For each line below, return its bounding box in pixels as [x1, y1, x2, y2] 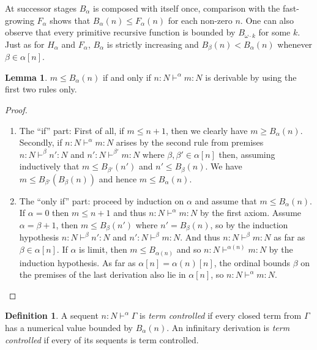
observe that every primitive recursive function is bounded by [5, 26, 236, 39]
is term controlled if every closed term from [140, 309, 302, 322]
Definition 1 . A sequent [5, 309, 99, 322]
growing [5, 13, 34, 26]
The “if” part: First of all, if [19, 124, 124, 136]
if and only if [102, 70, 151, 83]
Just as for [5, 37, 45, 50]
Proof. [5, 103, 28, 116]
